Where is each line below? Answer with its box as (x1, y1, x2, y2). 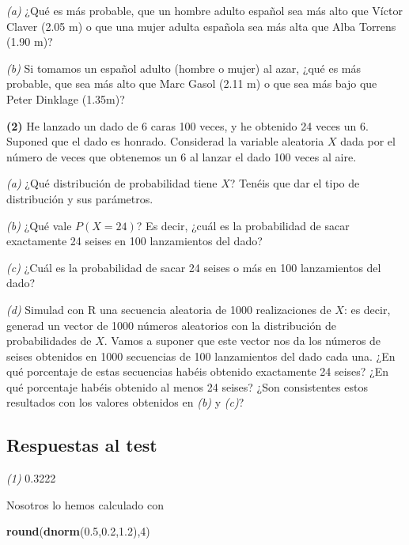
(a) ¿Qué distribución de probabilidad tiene (6, 175, 218, 191)
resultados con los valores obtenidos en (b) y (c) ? (6, 394, 244, 411)
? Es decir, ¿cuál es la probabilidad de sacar (136, 217, 350, 233)
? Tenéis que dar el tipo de (229, 175, 360, 191)
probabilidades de (6, 332, 92, 349)
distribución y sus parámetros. (6, 190, 153, 206)
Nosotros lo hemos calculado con (6, 496, 164, 513)
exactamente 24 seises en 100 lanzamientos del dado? (6, 233, 263, 249)
